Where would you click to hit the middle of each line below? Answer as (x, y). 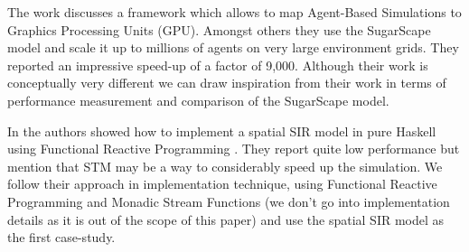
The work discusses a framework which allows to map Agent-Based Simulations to (234, 12)
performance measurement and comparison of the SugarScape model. (198, 100)
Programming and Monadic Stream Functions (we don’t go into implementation (229, 201)
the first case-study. (61, 237)
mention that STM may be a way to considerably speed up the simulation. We (225, 166)
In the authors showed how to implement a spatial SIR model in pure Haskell (222, 131)
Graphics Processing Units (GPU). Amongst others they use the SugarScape (219, 29)
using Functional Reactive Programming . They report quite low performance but (234, 149)
